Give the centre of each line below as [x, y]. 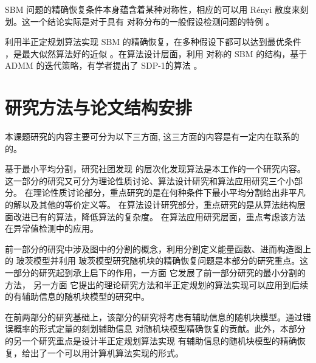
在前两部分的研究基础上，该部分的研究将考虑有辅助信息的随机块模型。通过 [154, 316]
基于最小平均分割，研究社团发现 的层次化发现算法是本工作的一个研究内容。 [155, 169]
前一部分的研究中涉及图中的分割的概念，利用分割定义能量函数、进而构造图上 [158, 248]
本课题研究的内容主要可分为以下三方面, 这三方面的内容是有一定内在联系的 [152, 137]
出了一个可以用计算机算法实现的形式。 [107, 352]
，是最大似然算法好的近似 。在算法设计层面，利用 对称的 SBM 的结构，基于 [156, 53]
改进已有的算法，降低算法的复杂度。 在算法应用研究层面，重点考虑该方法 [159, 216]
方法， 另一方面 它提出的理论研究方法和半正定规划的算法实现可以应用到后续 [157, 284]
